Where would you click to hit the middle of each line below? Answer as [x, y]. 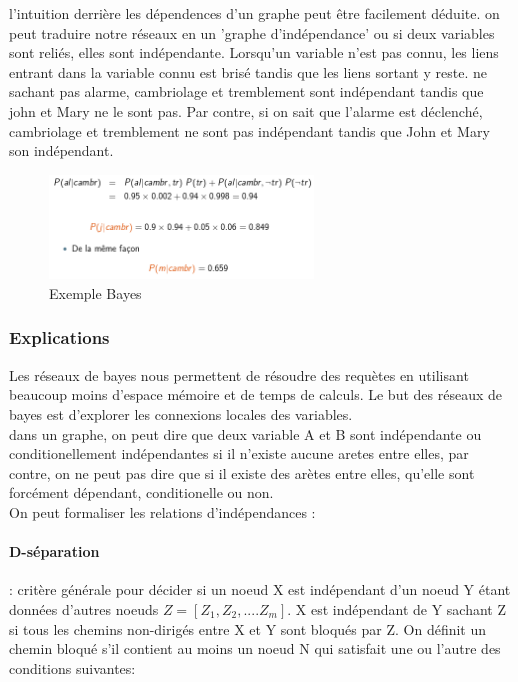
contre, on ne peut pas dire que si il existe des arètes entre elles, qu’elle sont [242, 472]
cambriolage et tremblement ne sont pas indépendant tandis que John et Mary [249, 130]
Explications [59, 337]
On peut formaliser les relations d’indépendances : [162, 511]
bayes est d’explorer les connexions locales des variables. [181, 413]
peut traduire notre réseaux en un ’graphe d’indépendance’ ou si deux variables [252, 32]
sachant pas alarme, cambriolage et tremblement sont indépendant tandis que [246, 91]
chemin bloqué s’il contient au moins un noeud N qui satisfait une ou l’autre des [255, 648]
